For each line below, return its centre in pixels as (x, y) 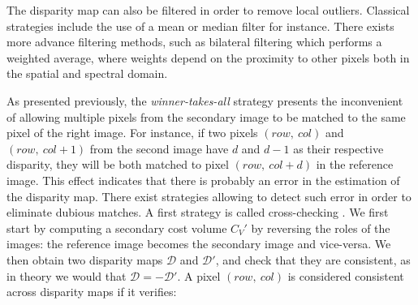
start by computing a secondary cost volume (117, 228)
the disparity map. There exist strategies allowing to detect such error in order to (209, 196)
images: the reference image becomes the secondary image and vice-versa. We (199, 244)
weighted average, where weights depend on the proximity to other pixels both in (208, 57)
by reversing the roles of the (321, 228)
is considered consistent (346, 275)
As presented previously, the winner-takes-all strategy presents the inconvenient (205, 100)
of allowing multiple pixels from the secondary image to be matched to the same (206, 116)
